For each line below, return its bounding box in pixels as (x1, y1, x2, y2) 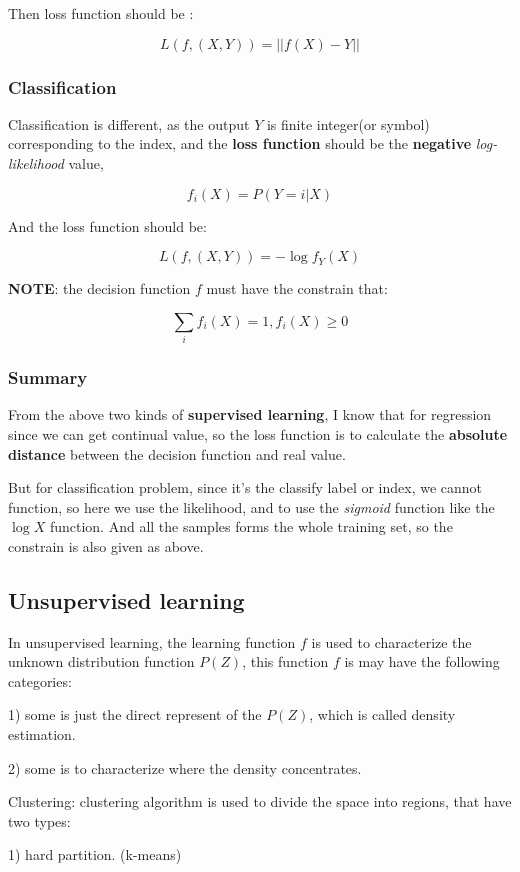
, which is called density (309, 704, 456, 725)
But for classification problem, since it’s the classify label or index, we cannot (8, 477, 483, 498)
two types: (8, 810, 71, 831)
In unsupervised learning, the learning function (8, 631, 296, 652)
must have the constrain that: (206, 278, 388, 299)
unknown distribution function (8, 651, 195, 672)
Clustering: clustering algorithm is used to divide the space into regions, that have (8, 791, 512, 812)
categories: (8, 670, 72, 691)
